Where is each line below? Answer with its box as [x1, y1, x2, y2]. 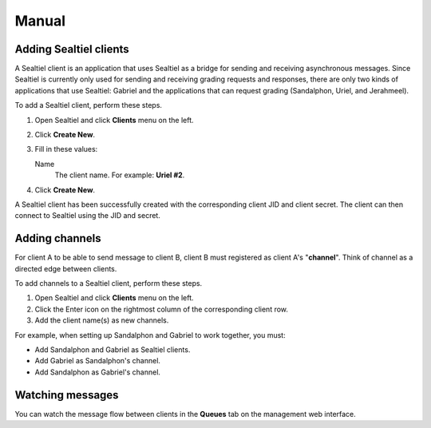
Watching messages [14, 388, 119, 402]
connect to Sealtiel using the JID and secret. [14, 211, 161, 220]
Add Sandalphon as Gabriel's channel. [34, 367, 161, 377]
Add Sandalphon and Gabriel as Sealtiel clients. [34, 345, 191, 355]
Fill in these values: [34, 145, 98, 154]
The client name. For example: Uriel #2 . [54, 170, 185, 180]
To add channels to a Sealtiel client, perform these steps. [14, 279, 203, 288]
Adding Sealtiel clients [14, 42, 129, 56]
